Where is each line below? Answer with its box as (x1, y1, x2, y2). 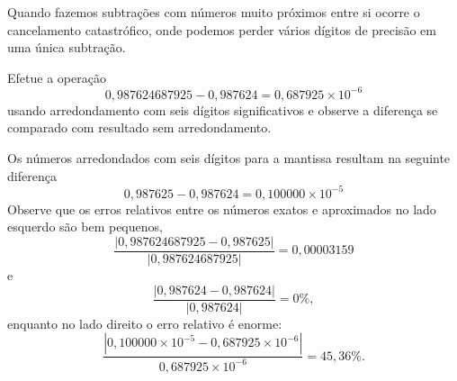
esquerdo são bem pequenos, (7, 217, 163, 236)
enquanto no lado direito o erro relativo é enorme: (7, 313, 282, 332)
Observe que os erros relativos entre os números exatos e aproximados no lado (7, 199, 436, 218)
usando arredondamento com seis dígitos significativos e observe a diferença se (7, 100, 438, 119)
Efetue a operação (7, 68, 106, 86)
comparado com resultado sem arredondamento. (7, 118, 272, 137)
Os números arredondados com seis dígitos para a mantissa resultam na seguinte (7, 149, 451, 168)
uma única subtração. (7, 38, 126, 57)
